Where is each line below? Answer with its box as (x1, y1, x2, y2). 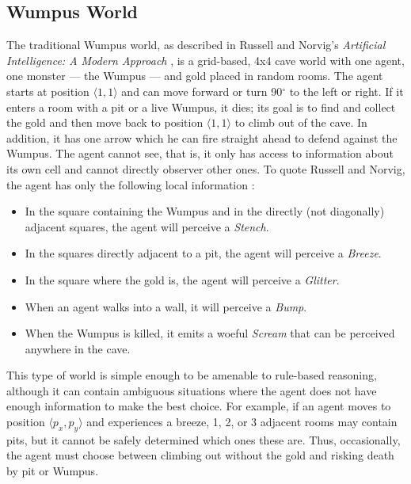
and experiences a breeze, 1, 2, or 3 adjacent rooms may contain (86, 413, 398, 430)
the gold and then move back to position (6, 114, 204, 131)
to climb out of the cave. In (234, 114, 367, 131)
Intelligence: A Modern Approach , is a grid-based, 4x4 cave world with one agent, (6, 51, 405, 68)
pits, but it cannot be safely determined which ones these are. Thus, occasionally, (6, 431, 401, 448)
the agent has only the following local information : (6, 176, 255, 192)
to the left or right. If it (289, 82, 404, 99)
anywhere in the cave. (25, 340, 131, 356)
